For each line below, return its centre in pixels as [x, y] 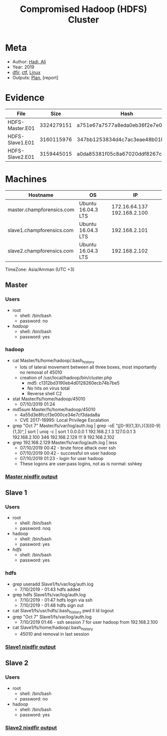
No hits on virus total [48, 388]
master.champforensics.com [41, 210]
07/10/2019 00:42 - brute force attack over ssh [68, 448]
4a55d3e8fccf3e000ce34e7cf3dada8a [60, 415]
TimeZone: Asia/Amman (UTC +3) [40, 269]
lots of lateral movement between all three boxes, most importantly [88, 367]
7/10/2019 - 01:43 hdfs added [50, 589]
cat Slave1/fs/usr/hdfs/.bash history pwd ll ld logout [63, 611]
